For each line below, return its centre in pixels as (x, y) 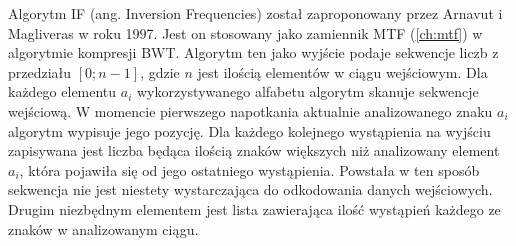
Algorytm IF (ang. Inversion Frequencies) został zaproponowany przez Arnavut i (255, 13)
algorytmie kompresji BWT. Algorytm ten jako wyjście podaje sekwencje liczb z (253, 52)
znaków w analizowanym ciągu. (103, 228)
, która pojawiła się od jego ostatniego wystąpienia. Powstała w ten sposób (249, 169)
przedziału (40, 71)
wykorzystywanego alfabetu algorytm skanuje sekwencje (308, 91)
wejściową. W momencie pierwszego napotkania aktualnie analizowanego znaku (250, 110)
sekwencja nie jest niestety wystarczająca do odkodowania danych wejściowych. (250, 189)
